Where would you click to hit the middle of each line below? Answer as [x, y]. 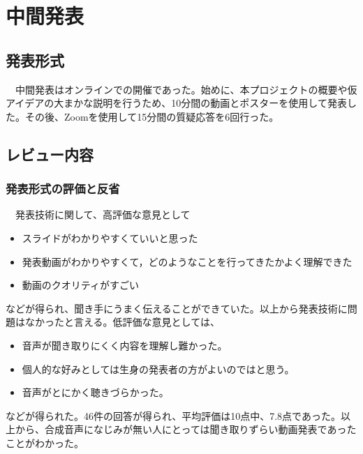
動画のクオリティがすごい [80, 285]
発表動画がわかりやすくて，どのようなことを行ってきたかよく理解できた [187, 261]
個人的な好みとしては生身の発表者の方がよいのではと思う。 [158, 369]
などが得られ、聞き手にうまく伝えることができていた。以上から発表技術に [177, 308]
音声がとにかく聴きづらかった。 [95, 392]
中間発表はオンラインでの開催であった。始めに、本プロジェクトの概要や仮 [186, 89]
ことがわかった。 [45, 442]
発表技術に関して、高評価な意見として [103, 214]
